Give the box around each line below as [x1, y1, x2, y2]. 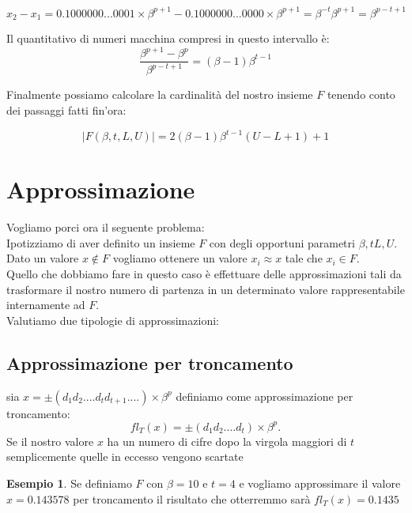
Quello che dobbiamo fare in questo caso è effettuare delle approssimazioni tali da [6, 266, 402, 282]
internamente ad [6, 296, 85, 313]
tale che [285, 250, 323, 266]
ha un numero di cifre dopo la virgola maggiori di [107, 432, 347, 449]
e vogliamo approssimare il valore [239, 474, 401, 491]
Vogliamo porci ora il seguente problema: [6, 219, 205, 236]
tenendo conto [327, 86, 395, 103]
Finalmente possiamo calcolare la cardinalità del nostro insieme [6, 86, 313, 103]
